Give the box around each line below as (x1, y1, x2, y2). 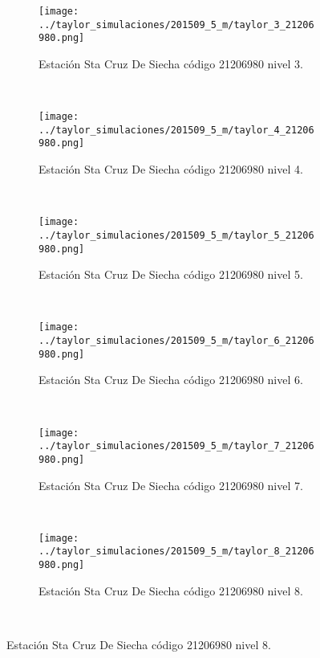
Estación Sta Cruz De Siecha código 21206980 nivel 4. (38, 161, 303, 178)
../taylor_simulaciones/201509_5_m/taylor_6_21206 (38, 335, 314, 347)
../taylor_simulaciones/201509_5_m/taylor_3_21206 (38, 18, 314, 31)
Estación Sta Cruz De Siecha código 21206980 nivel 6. (38, 371, 303, 388)
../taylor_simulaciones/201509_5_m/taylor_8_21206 (38, 546, 314, 558)
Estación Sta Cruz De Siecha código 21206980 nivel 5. (38, 266, 303, 283)
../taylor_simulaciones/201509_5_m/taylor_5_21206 (38, 229, 314, 241)
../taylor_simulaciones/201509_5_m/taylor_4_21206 (38, 124, 314, 136)
